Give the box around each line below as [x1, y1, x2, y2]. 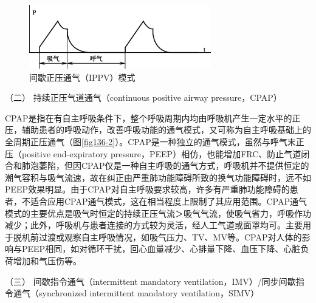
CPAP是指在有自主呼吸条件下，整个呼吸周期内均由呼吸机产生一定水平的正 [5, 111, 301, 124]
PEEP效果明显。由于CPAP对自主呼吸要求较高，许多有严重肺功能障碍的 [5, 183, 290, 196]
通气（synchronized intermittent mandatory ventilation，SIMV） [13, 287, 259, 299]
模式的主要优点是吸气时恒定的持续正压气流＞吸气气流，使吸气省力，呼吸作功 [5, 206, 311, 219]
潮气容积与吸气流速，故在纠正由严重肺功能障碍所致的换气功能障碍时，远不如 [5, 171, 311, 183]
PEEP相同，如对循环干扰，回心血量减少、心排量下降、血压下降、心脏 [21, 242, 301, 255]
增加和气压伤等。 [13, 254, 81, 267]
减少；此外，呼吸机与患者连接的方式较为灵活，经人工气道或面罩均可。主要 [5, 219, 303, 231]
